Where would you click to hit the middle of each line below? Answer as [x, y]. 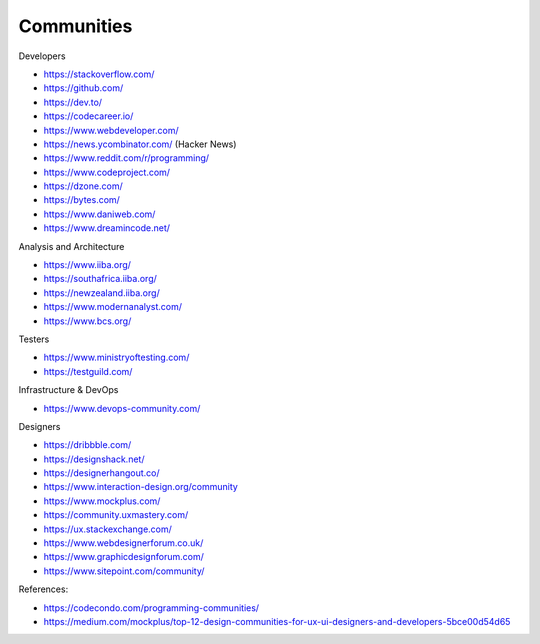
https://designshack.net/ [94, 459]
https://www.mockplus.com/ [102, 501]
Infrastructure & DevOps [68, 390]
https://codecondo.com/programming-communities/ [151, 607]
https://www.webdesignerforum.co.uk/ [123, 543]
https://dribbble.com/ [87, 445]
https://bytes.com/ [81, 200]
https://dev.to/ [73, 102]
